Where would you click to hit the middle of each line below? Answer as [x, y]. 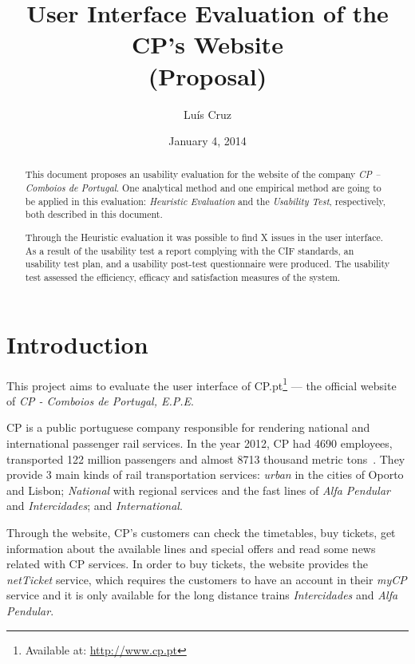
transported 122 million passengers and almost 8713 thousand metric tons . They [206, 458]
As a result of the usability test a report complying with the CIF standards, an [190, 250]
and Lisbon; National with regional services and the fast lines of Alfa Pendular [198, 490]
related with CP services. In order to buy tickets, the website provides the [188, 564]
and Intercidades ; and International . [95, 506]
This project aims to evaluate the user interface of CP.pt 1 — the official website [202, 384]
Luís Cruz [207, 114]
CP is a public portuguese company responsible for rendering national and [188, 427]
